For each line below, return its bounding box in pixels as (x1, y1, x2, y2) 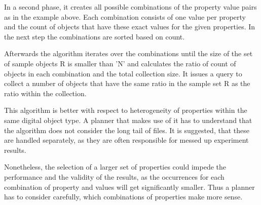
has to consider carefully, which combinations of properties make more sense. (4, 191, 243, 202)
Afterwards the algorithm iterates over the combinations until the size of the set (4, 48, 253, 59)
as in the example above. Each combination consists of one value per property (4, 11, 246, 22)
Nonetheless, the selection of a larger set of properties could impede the (4, 161, 227, 172)
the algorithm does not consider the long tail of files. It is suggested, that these (4, 125, 249, 135)
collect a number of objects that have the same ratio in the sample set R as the (4, 78, 250, 89)
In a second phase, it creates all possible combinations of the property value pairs (4, 2, 257, 12)
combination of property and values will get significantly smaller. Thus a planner (4, 181, 255, 192)
